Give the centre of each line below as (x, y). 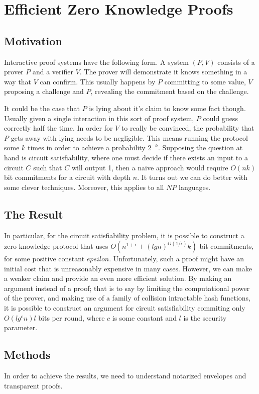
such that (48, 167)
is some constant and (144, 317)
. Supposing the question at (200, 147)
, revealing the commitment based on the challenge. (170, 91)
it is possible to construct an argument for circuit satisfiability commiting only (125, 308)
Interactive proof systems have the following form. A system (96, 62)
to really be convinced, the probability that (188, 128)
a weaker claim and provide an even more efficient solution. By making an (118, 278)
